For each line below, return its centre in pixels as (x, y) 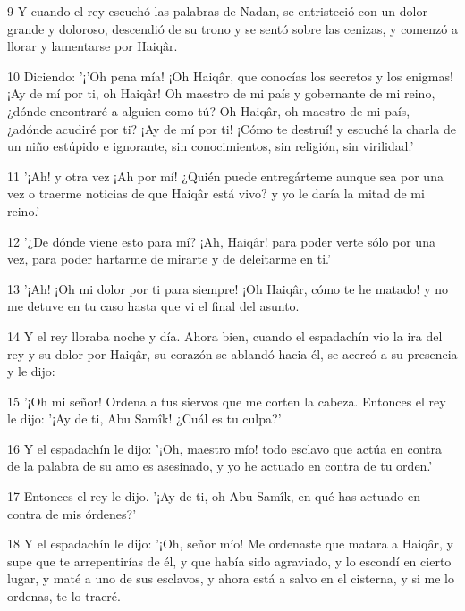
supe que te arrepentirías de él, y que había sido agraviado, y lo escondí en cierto (229, 561)
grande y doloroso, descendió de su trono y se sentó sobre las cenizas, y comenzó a (232, 28)
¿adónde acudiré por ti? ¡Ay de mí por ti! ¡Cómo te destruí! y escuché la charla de (232, 128)
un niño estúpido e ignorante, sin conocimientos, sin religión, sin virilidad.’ (211, 146)
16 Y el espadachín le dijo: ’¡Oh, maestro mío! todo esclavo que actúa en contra (224, 448)
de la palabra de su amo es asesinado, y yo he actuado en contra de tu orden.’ (220, 466)
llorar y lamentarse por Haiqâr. (93, 46)
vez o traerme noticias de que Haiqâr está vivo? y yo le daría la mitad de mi (216, 193)
